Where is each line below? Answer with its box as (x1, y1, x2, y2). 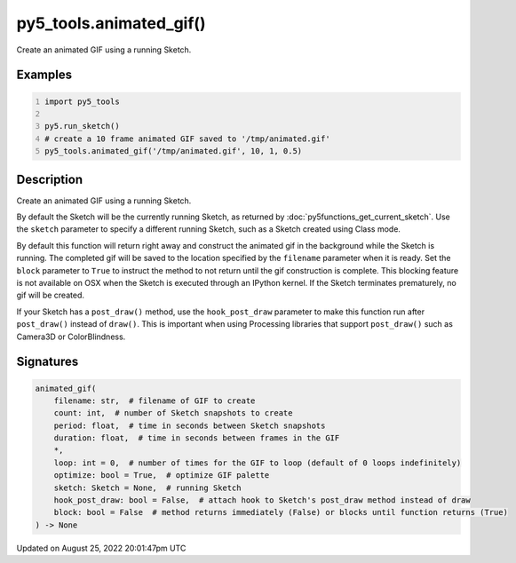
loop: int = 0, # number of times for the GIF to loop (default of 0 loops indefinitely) (53, 457, 462, 468)
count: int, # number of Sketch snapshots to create (53, 408, 293, 418)
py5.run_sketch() (44, 121, 120, 131)
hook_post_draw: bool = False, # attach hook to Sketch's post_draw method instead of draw (53, 496, 471, 505)
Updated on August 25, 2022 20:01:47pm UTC (16, 543, 187, 553)
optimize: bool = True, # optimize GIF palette (53, 471, 270, 480)
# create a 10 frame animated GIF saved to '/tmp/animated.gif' (44, 133, 330, 144)
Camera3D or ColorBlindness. (16, 331, 126, 342)
